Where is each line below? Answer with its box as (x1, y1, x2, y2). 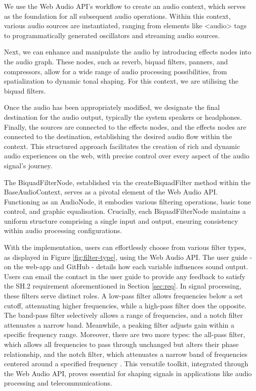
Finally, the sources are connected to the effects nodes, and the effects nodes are (4, 121, 247, 132)
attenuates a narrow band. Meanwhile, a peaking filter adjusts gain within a (4, 319, 234, 330)
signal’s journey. (4, 160, 52, 170)
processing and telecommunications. (4, 378, 112, 388)
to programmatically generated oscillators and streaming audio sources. (4, 30, 220, 40)
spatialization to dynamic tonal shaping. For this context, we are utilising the (4, 76, 239, 86)
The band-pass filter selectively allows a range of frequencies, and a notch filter (4, 310, 243, 320)
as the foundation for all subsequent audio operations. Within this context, (4, 10, 231, 21)
